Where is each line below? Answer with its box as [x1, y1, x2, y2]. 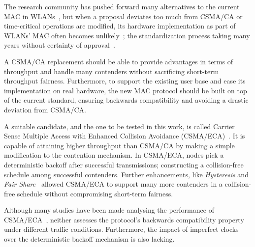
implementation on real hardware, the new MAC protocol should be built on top [4, 85, 247, 95]
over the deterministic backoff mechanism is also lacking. [4, 234, 175, 244]
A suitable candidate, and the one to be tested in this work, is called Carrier [4, 121, 235, 131]
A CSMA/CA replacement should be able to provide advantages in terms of [4, 56, 233, 66]
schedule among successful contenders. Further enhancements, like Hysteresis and [4, 169, 249, 179]
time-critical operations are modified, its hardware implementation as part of [4, 21, 236, 31]
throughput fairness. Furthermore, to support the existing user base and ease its [4, 76, 246, 86]
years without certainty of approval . [4, 40, 115, 50]
